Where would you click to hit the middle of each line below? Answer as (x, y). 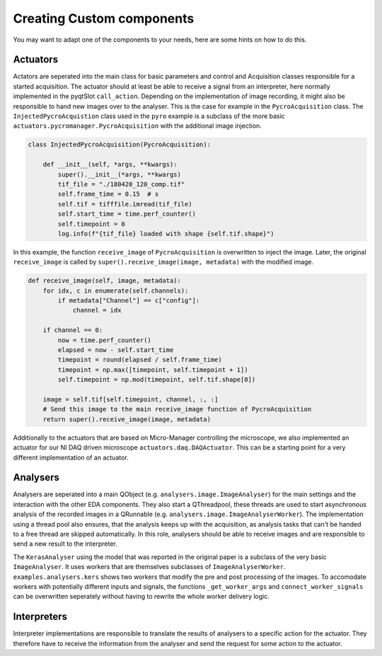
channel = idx (97, 310)
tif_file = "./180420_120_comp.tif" (121, 184)
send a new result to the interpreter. (65, 544)
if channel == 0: (73, 330)
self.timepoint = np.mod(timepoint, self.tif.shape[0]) (157, 380)
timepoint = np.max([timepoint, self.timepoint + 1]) (153, 370)
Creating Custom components (104, 18)
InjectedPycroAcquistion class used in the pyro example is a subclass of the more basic (149, 116)
